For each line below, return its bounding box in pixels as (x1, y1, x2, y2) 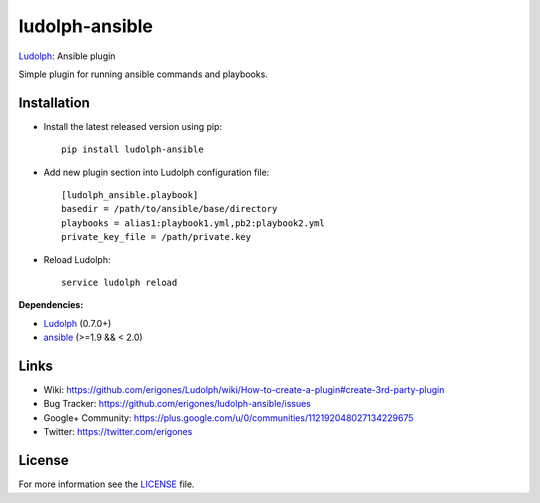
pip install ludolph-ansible (61, 144, 204, 155)
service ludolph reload (61, 276, 178, 288)
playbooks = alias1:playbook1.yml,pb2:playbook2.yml (61, 217, 325, 229)
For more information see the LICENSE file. (18, 478, 195, 490)
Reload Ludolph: (43, 253, 111, 265)
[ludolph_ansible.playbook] (61, 190, 199, 201)
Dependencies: (18, 299, 84, 311)
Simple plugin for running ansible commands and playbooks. (18, 68, 269, 80)
